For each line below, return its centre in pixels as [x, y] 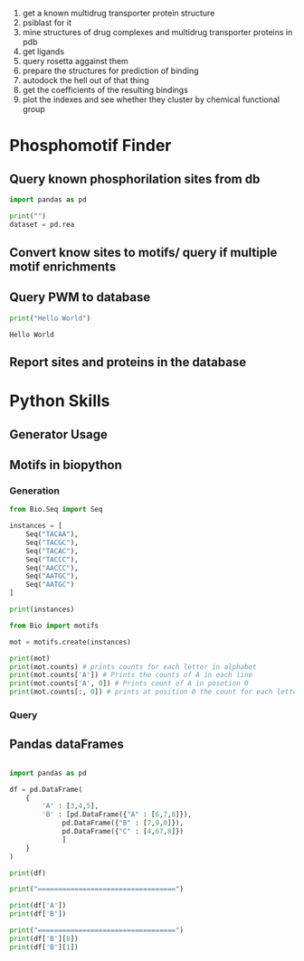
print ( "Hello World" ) [50, 318]
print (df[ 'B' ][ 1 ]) [44, 947]
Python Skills [60, 401]
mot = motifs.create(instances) [70, 642]
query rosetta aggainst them [75, 61]
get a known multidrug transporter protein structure [119, 13]
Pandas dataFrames [66, 744]
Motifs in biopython [66, 465]
